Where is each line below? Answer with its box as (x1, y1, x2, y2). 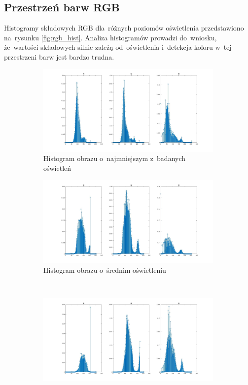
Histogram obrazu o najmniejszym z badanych (43, 153, 186, 163)
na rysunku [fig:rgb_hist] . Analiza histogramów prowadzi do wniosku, (4, 32, 217, 42)
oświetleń (43, 163, 71, 173)
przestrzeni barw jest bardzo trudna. (4, 51, 114, 62)
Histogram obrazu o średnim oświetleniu (43, 264, 166, 275)
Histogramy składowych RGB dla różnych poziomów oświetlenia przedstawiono (4, 23, 244, 33)
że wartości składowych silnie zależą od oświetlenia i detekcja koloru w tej (4, 42, 232, 52)
